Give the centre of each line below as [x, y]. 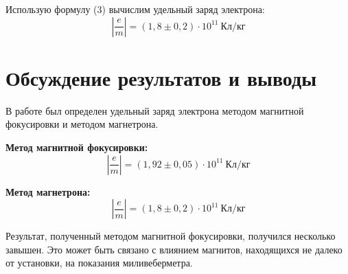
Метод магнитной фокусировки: [77, 147]
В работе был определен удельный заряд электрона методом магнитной [155, 110]
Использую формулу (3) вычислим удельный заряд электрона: [135, 9]
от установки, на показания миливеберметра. [99, 263]
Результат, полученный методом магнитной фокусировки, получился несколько [171, 236]
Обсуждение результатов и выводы [161, 77]
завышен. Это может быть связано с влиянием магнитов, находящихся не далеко [174, 249]
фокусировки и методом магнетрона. [82, 124]
